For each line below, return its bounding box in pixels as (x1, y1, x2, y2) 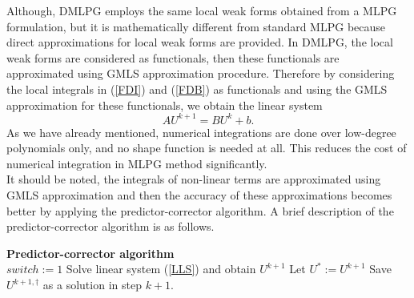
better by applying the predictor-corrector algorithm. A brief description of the (6, 202, 394, 219)
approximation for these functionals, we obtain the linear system (6, 96, 323, 113)
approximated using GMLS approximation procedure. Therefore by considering (6, 65, 395, 82)
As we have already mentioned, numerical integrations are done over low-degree (6, 123, 396, 140)
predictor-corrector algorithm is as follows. (6, 218, 215, 235)
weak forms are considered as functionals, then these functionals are (6, 49, 340, 66)
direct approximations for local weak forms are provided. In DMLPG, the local (6, 34, 393, 50)
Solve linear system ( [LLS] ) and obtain (66, 260, 256, 277)
